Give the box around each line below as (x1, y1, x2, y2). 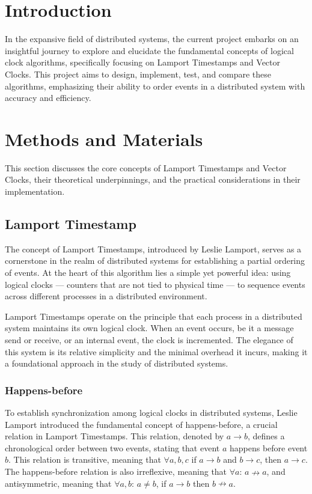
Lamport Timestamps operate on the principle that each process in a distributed (5, 310, 302, 322)
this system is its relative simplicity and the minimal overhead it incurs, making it (5, 345, 308, 358)
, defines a (248, 430, 285, 442)
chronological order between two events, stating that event (5, 441, 220, 454)
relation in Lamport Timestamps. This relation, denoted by (5, 430, 224, 442)
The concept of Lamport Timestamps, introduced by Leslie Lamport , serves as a (5, 242, 302, 255)
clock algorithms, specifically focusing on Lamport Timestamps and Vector (5, 56, 281, 69)
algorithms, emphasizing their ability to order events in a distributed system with (5, 79, 305, 92)
